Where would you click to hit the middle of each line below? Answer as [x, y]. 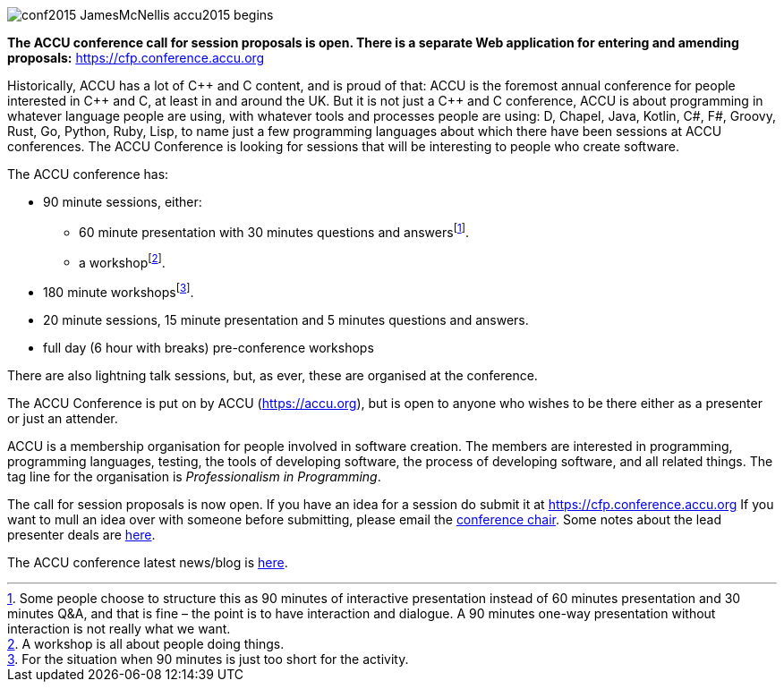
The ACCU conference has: [88, 174]
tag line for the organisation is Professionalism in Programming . [194, 476]
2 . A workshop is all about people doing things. [146, 643]
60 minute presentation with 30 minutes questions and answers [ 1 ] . [274, 231]
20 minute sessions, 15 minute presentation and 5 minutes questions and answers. [286, 319]
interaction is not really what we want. [119, 628]
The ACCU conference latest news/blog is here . [148, 562]
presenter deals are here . [81, 534]
